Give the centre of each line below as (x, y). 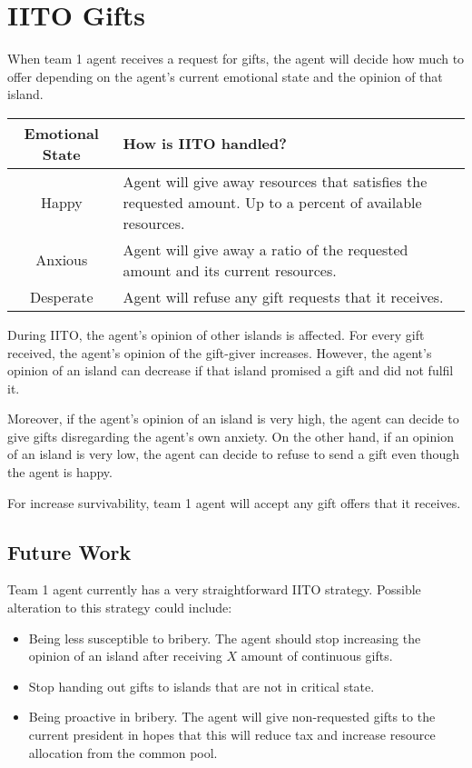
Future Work (69, 551)
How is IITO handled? (205, 144)
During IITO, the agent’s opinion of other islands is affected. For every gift (216, 334)
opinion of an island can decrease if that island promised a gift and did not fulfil (231, 370)
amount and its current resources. (230, 270)
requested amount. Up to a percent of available (272, 202)
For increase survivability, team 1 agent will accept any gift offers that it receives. (234, 502)
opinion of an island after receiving (125, 656)
